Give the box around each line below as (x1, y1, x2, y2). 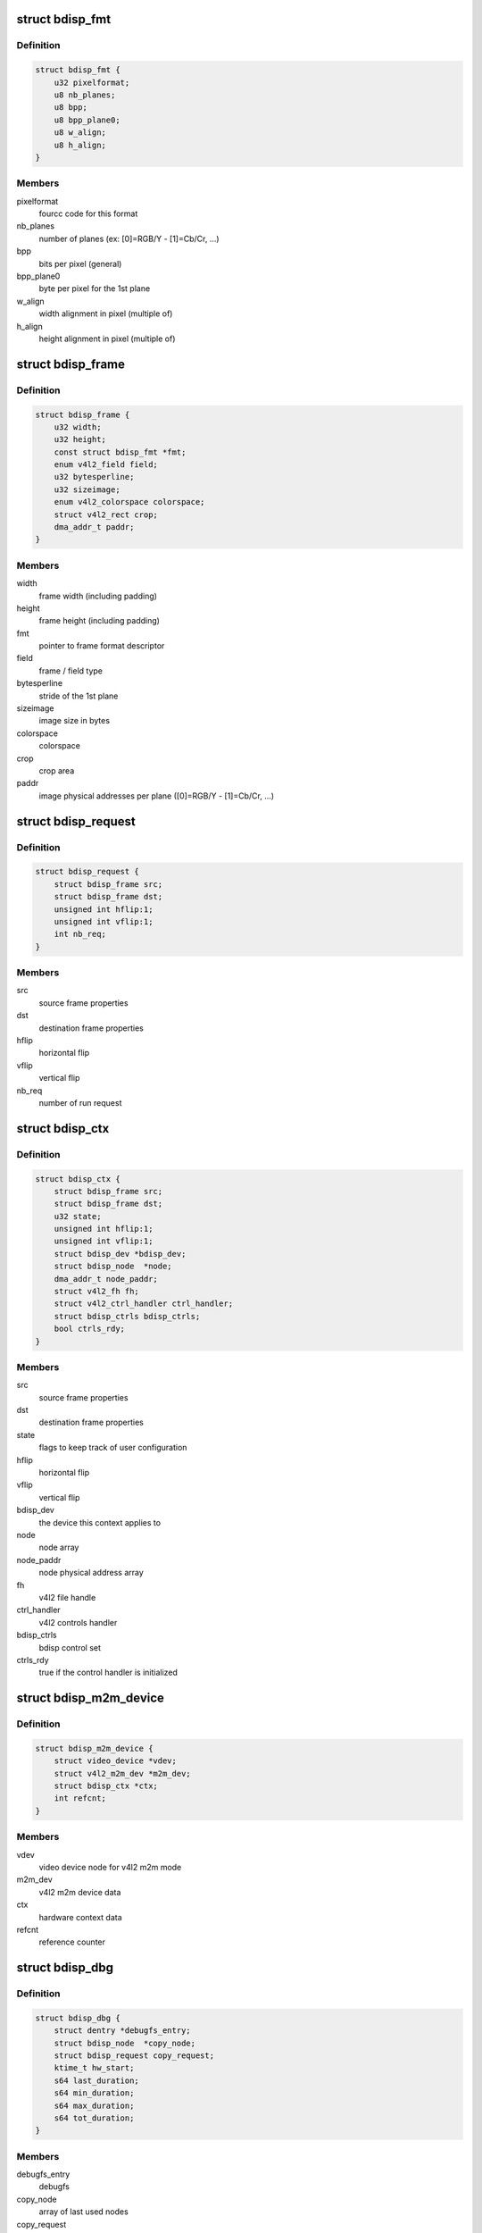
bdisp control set (38, 1642, 102, 1652)
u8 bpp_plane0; (54, 114, 120, 125)
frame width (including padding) (38, 590, 158, 601)
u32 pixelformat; (54, 77, 130, 88)
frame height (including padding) (38, 615, 161, 626)
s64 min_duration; (54, 2088, 135, 2098)
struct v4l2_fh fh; (54, 1286, 140, 1297)
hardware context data (38, 1911, 122, 1922)
